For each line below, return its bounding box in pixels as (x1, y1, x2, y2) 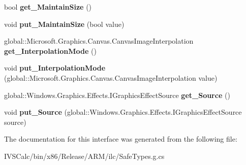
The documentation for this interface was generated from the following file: (4, 134, 237, 144)
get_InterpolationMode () (4, 45, 97, 56)
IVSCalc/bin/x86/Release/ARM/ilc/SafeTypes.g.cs (4, 150, 165, 161)
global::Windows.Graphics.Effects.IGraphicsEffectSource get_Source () (4, 89, 230, 100)
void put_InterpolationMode (4, 62, 106, 73)
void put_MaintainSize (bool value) (4, 18, 125, 29)
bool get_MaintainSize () (4, 2, 92, 12)
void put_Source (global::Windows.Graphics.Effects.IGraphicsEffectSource (4, 107, 242, 117)
